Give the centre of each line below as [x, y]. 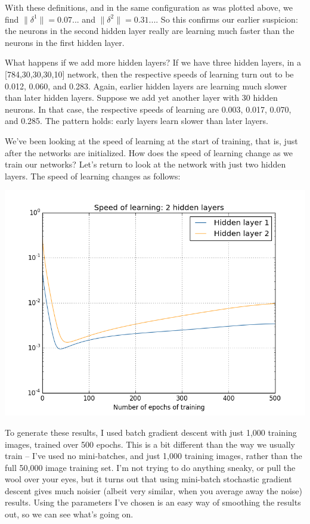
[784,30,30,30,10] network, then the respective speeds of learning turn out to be [149, 74]
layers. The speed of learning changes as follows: [93, 176]
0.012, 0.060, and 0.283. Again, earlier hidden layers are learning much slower [146, 86]
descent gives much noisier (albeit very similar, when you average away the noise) [154, 490]
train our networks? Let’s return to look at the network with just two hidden [145, 164]
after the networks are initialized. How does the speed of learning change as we [149, 152]
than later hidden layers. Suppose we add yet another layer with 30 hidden [141, 97]
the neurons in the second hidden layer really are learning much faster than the [150, 31]
